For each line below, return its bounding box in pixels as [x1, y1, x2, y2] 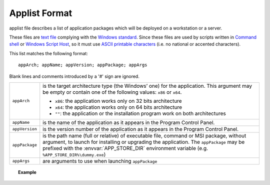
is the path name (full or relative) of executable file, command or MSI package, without [42, 132, 246, 139]
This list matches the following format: [9, 50, 88, 56]
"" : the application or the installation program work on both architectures [55, 110, 226, 117]
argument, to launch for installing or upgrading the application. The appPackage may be [42, 138, 245, 145]
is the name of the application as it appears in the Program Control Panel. [42, 119, 215, 126]
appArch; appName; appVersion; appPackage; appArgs [18, 62, 147, 68]
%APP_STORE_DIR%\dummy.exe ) [42, 151, 106, 158]
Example [18, 169, 37, 175]
